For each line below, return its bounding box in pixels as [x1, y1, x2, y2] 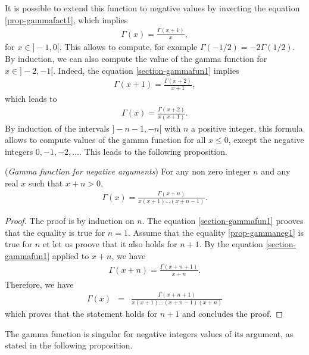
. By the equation [199, 238, 263, 250]
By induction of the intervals [5, 122, 110, 134]
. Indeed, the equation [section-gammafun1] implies [53, 64, 239, 76]
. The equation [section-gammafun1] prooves [142, 214, 304, 227]
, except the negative [228, 133, 304, 146]
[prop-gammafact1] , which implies [5, 13, 128, 26]
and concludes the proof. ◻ [182, 307, 283, 319]
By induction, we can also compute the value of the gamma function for [5, 52, 267, 64]
